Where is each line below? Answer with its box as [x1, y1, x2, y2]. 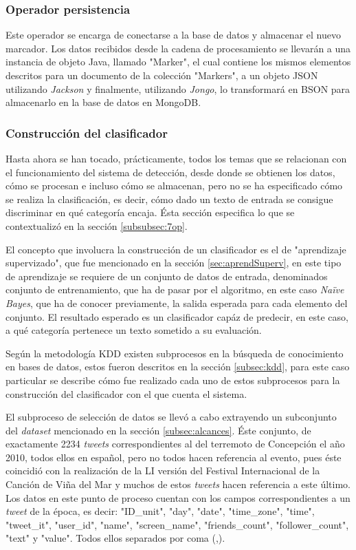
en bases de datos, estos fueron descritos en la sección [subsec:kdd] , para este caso [5, 359, 350, 374]
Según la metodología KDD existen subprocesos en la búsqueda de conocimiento [5, 346, 344, 360]
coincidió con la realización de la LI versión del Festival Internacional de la [5, 463, 320, 478]
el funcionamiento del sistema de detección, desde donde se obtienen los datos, [5, 165, 335, 179]
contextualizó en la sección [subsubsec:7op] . [5, 218, 188, 233]
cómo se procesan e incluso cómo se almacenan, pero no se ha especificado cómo [5, 178, 343, 193]
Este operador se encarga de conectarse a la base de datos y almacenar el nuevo [5, 28, 341, 42]
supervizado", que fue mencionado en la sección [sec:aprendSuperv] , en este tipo [5, 255, 342, 270]
